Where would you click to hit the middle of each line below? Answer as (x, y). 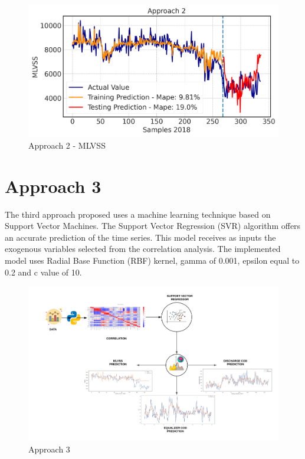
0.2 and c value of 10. (43, 272)
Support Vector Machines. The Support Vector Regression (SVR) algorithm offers (153, 226)
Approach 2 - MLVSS (67, 145)
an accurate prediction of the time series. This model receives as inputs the (140, 237)
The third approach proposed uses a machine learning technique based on (138, 214)
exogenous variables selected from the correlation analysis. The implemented (143, 249)
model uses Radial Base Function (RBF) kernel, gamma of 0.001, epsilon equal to (152, 260)
